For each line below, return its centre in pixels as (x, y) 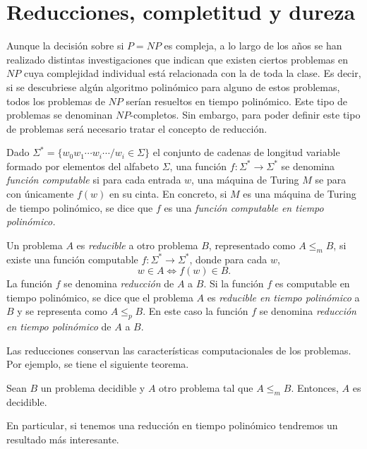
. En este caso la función (195, 311)
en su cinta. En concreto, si (168, 194)
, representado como (252, 245)
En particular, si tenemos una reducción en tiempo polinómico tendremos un (172, 425)
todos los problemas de (56, 101)
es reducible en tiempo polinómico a (283, 297)
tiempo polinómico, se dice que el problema (100, 297)
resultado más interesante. (63, 439)
